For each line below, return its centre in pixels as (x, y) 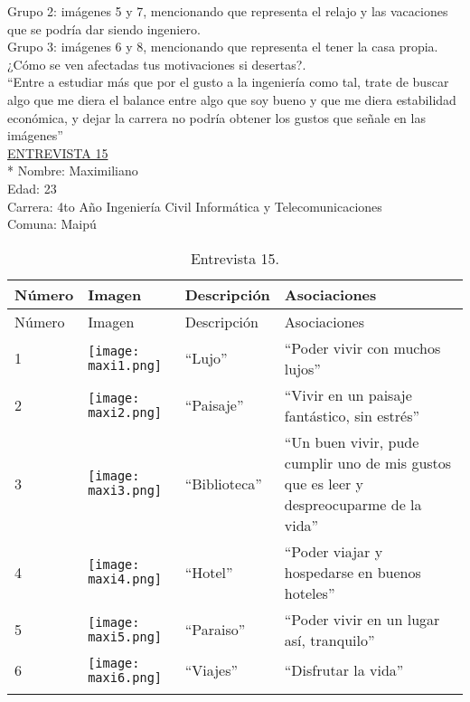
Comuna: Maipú (52, 224)
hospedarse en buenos (352, 572)
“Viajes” (211, 670)
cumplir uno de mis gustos (368, 462)
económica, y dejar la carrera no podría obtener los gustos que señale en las (216, 117)
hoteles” (310, 593)
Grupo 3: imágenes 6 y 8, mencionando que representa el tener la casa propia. (223, 47)
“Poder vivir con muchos (362, 347)
